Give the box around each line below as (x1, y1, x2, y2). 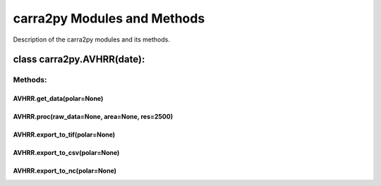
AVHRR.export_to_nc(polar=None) (13, 166, 116, 175)
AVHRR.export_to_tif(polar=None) (13, 130, 116, 139)
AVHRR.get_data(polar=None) (13, 94, 104, 103)
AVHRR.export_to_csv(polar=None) (13, 149, 120, 157)
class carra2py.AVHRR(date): (13, 54, 145, 66)
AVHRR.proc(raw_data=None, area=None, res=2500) (13, 113, 173, 121)
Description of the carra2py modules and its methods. (13, 35, 171, 44)
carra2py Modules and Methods (13, 11, 205, 26)
